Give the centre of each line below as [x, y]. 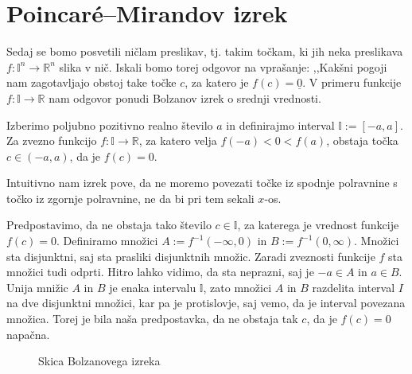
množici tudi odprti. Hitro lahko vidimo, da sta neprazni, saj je [160, 272]
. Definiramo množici [107, 241]
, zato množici [237, 287]
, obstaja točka [362, 140]
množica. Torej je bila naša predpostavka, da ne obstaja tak [152, 319]
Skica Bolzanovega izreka [99, 361]
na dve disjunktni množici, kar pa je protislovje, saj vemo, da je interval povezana [206, 303]
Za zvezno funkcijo [52, 140]
